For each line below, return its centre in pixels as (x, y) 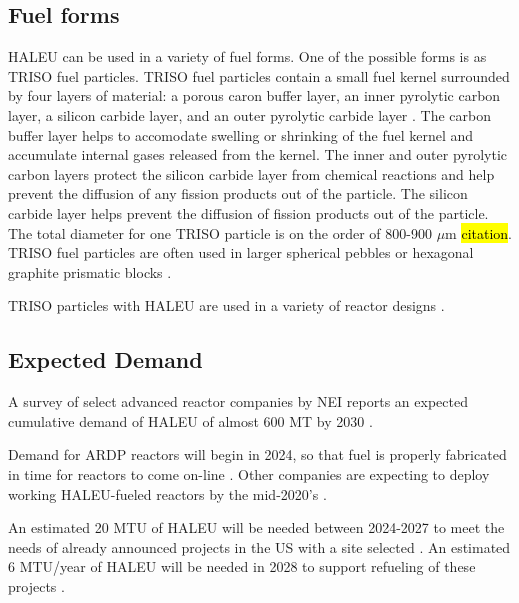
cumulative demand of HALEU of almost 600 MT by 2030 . (190, 420)
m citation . (479, 232)
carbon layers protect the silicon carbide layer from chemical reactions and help (251, 173)
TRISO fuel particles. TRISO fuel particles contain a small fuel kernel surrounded (259, 75)
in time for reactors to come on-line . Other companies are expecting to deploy (249, 473)
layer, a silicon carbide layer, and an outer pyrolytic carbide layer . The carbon (250, 114)
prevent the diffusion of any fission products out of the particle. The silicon (238, 193)
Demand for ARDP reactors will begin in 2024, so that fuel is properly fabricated (257, 454)
